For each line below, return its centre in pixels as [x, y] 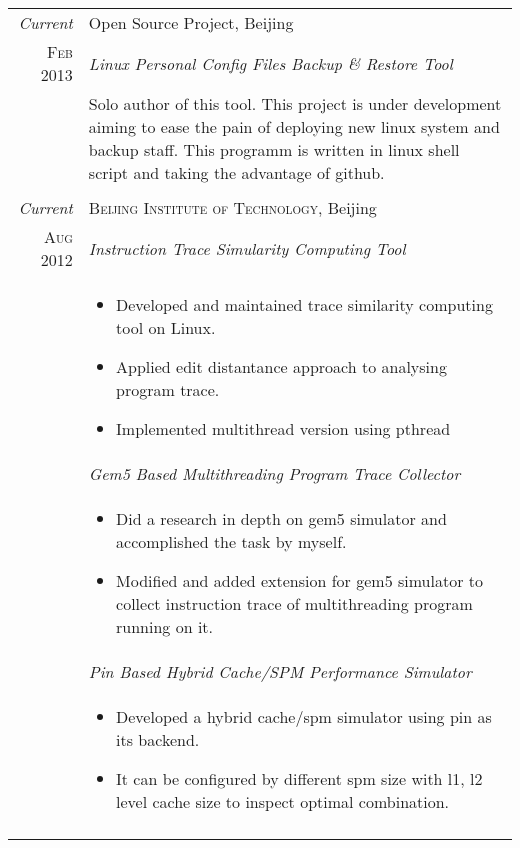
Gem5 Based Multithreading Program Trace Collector [274, 473]
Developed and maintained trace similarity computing [304, 304]
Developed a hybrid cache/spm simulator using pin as [304, 716]
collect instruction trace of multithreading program [294, 603]
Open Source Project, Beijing [191, 22]
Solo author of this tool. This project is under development [295, 103]
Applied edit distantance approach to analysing [281, 366]
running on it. [165, 626]
